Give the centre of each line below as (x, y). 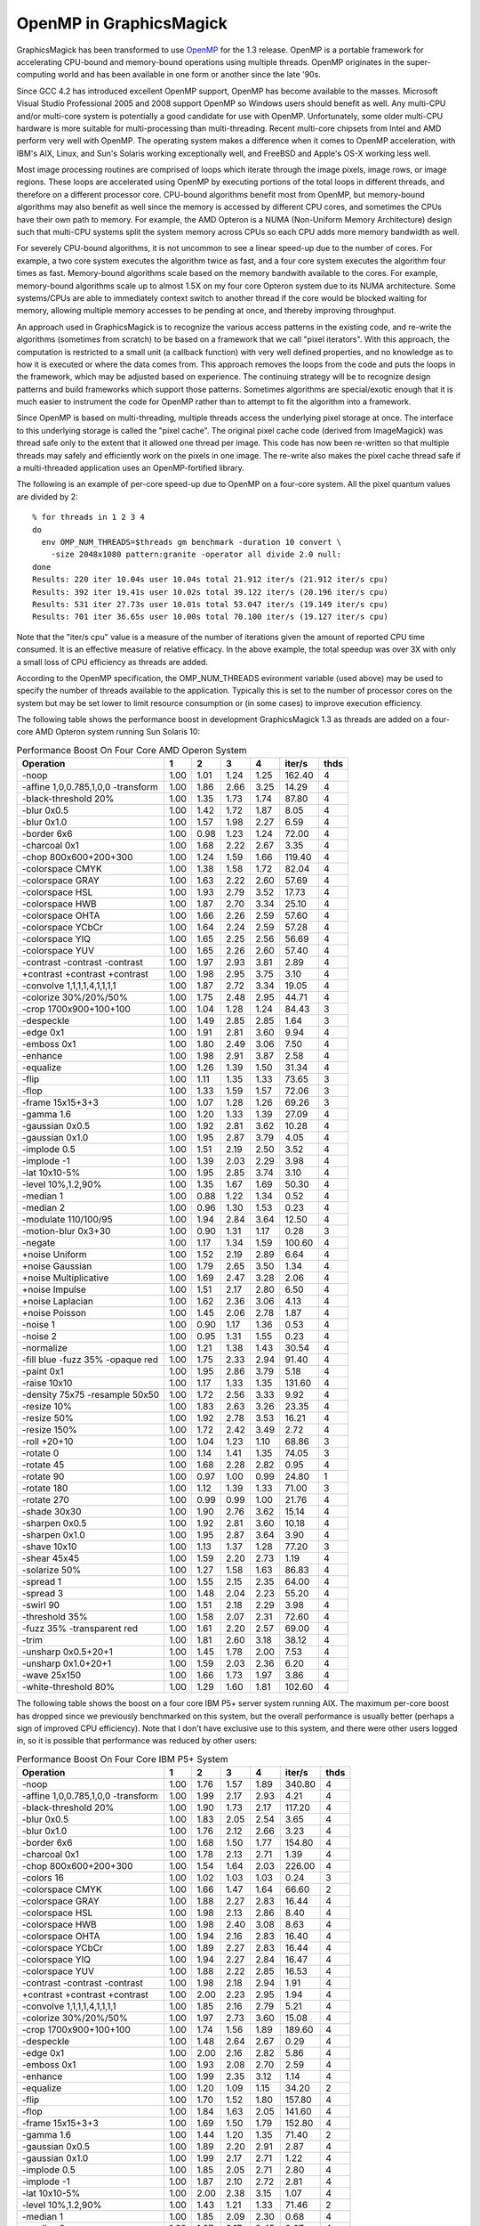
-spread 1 (42, 1582)
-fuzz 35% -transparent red (80, 1629)
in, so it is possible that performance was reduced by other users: (137, 1741)
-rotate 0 (40, 1453)
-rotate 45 (43, 1465)
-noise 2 (40, 1336)
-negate (39, 1243)
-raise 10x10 (47, 1383)
